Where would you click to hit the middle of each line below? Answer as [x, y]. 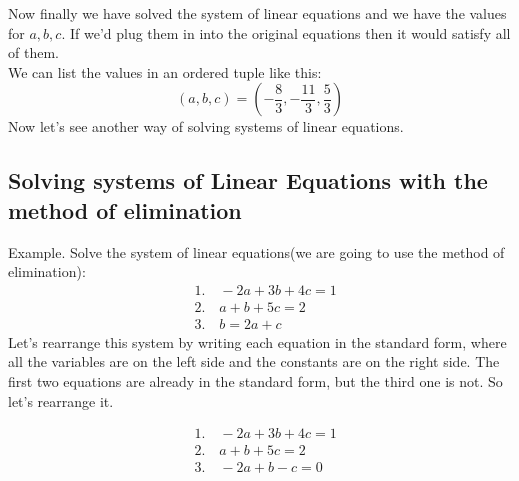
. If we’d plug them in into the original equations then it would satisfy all [286, 32]
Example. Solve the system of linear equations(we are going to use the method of [256, 251]
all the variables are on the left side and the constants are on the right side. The [254, 361]
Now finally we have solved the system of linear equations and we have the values [257, 13]
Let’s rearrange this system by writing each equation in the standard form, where [257, 341]
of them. [33, 52]
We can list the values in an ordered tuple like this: [165, 71]
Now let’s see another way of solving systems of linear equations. [206, 126]
